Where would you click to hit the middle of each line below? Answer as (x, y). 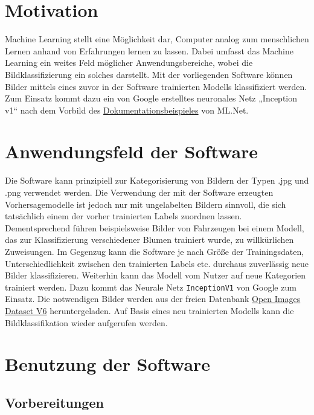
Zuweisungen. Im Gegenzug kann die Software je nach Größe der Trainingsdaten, (155, 251)
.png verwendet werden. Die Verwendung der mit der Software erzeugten (139, 192)
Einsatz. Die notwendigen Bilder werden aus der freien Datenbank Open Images (153, 299)
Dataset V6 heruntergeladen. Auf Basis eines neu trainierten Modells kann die (149, 310)
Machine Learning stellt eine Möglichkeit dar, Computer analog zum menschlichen (157, 39)
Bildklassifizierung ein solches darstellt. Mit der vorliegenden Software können (149, 74)
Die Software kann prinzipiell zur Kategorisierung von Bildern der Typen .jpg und (157, 180)
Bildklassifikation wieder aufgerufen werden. (86, 322)
